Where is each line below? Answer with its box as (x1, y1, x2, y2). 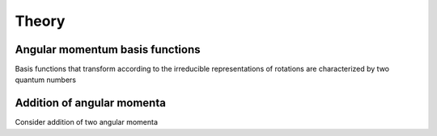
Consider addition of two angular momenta (15, 117, 158, 127)
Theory (15, 12, 66, 30)
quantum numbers (15, 75, 77, 84)
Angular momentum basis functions (15, 43, 201, 56)
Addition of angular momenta (15, 97, 166, 110)
